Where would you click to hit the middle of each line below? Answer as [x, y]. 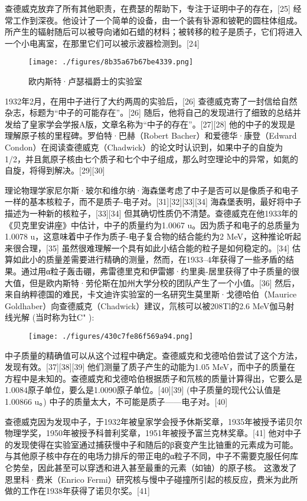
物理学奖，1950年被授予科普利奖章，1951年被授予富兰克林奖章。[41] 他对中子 [153, 433]
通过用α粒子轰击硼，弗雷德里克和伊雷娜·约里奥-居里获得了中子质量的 [156, 271]
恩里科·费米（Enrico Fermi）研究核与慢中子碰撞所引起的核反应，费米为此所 [151, 479]
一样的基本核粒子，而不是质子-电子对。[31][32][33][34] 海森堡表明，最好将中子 [153, 202]
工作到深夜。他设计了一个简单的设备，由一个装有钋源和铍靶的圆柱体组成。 [157, 20]
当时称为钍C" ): [65, 317]
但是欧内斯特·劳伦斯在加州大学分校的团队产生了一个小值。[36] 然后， [164, 282]
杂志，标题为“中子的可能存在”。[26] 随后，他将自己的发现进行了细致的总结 [149, 112]
